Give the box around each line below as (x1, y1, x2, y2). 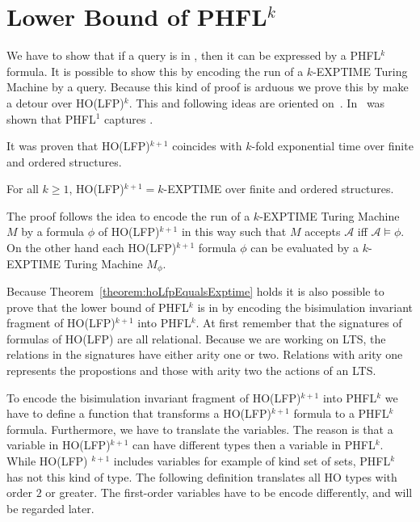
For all (6, 180, 39, 197)
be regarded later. (6, 499, 94, 516)
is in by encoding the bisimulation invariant (197, 298, 414, 315)
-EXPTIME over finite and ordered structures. (163, 180, 394, 197)
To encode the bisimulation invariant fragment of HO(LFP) (6, 389, 301, 406)
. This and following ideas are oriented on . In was (128, 94, 385, 111)
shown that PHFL (6, 110, 96, 127)
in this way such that (181, 223, 287, 240)
